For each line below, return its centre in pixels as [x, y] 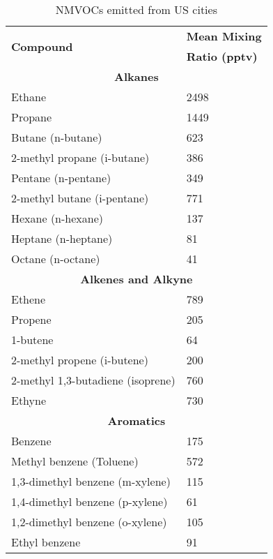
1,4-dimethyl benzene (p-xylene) [89, 501]
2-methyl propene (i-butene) [80, 360]
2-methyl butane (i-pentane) [80, 198]
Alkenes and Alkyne [136, 279]
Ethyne [29, 400]
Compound [42, 46]
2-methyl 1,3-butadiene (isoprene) [93, 380]
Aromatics [136, 420]
